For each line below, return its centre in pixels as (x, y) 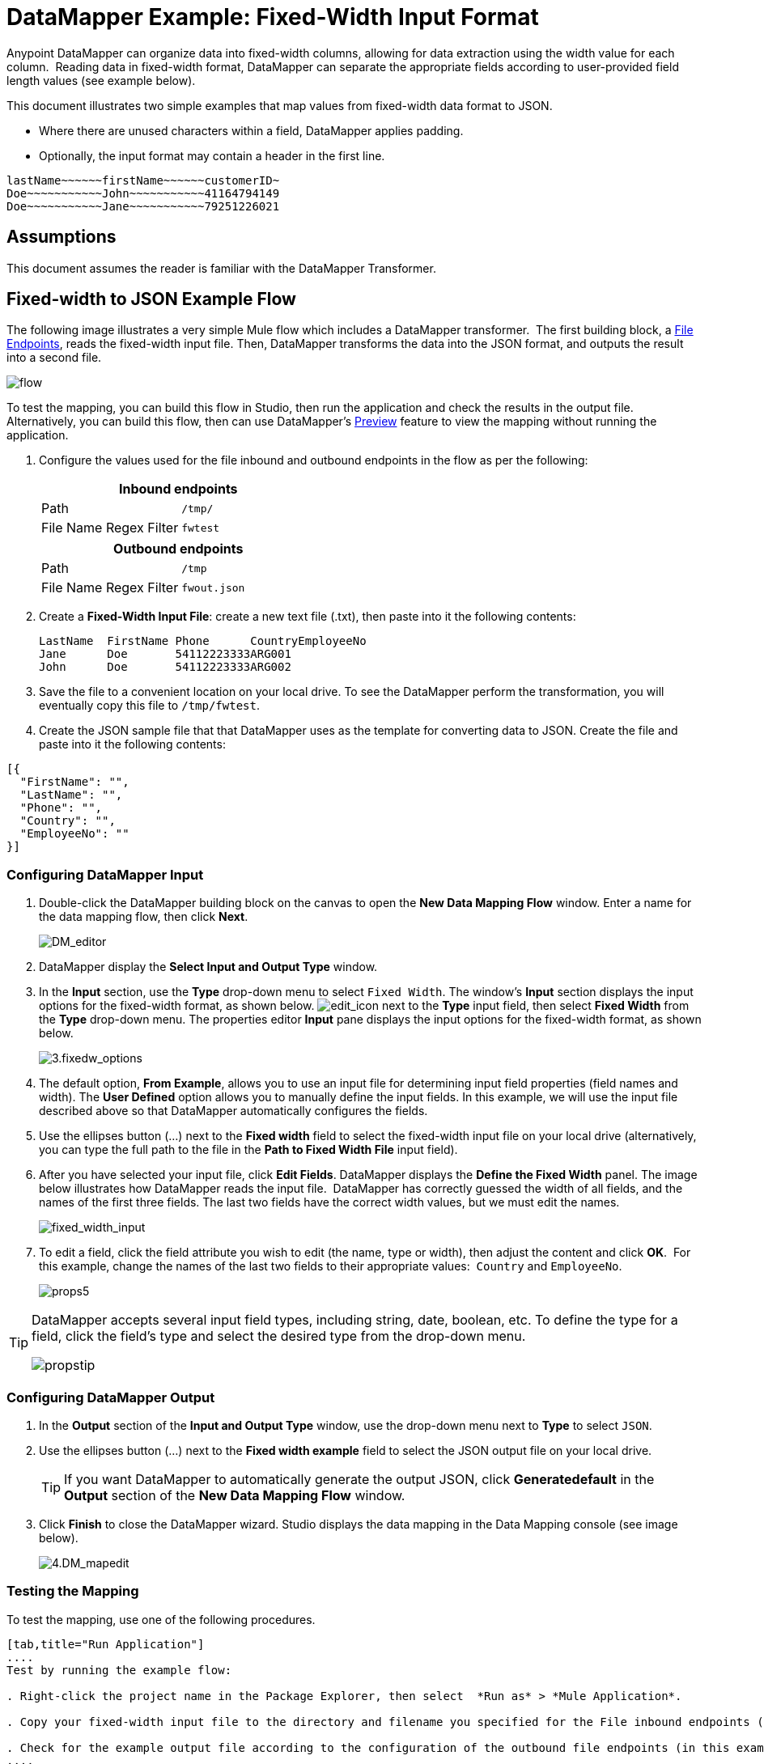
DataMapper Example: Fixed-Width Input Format (273, 17)
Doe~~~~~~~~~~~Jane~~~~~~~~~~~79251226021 (143, 206)
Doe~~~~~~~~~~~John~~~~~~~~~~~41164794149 (143, 193)
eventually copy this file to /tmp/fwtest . (149, 706)
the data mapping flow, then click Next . (144, 917)
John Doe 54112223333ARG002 (165, 667)
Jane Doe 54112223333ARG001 (165, 654)
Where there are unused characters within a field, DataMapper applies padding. (251, 130)
